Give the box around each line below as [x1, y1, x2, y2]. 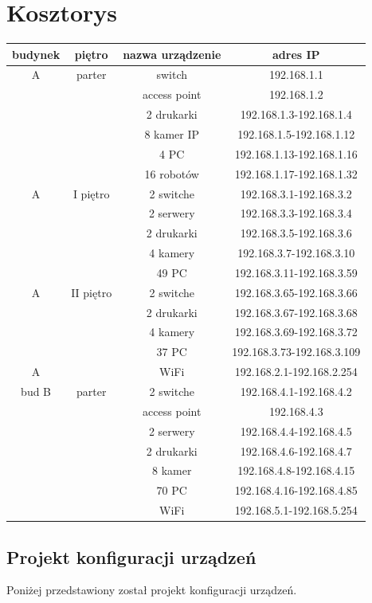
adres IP [272, 45, 320, 62]
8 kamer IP [144, 126, 200, 142]
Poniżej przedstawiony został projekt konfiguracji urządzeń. [6, 581, 297, 598]
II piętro [71, 284, 112, 300]
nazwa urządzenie [123, 45, 221, 62]
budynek [12, 45, 61, 62]
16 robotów [144, 165, 199, 182]
